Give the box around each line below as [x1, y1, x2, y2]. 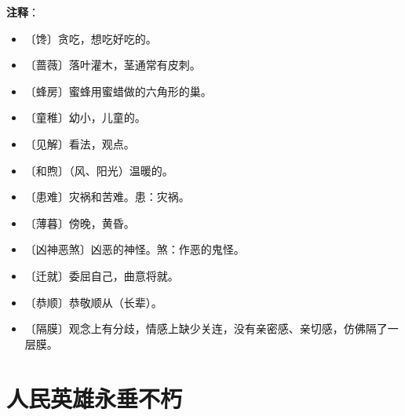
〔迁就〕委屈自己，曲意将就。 [24, 267, 179, 283]
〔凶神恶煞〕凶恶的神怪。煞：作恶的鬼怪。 [24, 241, 245, 257]
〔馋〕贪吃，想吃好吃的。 [24, 30, 157, 46]
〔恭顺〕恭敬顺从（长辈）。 [24, 294, 162, 310]
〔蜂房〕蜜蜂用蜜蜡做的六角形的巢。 [24, 82, 212, 99]
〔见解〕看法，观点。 [24, 135, 135, 151]
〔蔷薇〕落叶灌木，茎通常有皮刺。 [24, 57, 201, 73]
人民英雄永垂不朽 [6, 381, 183, 414]
